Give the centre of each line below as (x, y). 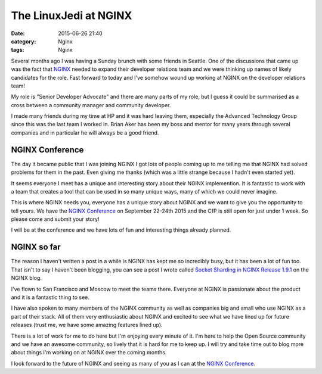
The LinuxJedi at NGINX (72, 15)
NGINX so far (36, 247)
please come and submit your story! (55, 219)
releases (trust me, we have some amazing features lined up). (87, 325)
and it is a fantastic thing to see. (50, 297)
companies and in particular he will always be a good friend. (85, 133)
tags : (18, 50)
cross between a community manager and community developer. (91, 105)
